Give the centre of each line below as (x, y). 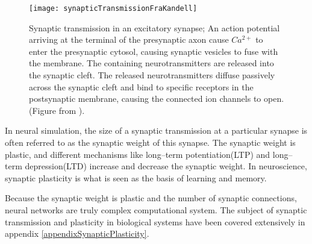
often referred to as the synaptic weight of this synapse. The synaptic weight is (150, 142)
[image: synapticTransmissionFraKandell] (113, 8)
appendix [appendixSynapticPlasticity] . (77, 233)
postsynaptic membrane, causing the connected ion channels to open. (157, 99)
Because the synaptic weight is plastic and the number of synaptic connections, (151, 198)
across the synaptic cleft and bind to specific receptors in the (141, 86)
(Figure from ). (57, 110)
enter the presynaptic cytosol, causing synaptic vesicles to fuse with (154, 51)
